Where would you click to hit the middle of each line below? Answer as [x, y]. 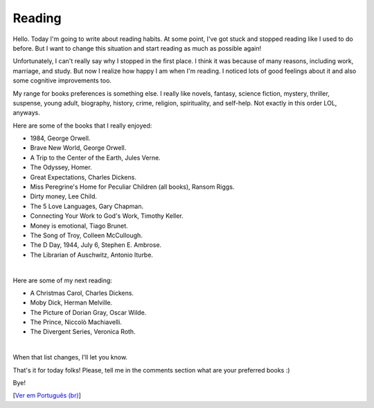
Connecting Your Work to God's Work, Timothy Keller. [107, 216]
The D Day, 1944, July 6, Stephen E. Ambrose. [96, 245]
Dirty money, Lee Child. [63, 196]
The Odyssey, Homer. [61, 167]
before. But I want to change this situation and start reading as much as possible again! [137, 48]
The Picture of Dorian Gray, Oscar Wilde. [88, 312]
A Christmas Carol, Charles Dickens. [82, 293]
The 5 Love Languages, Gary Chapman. [87, 206]
